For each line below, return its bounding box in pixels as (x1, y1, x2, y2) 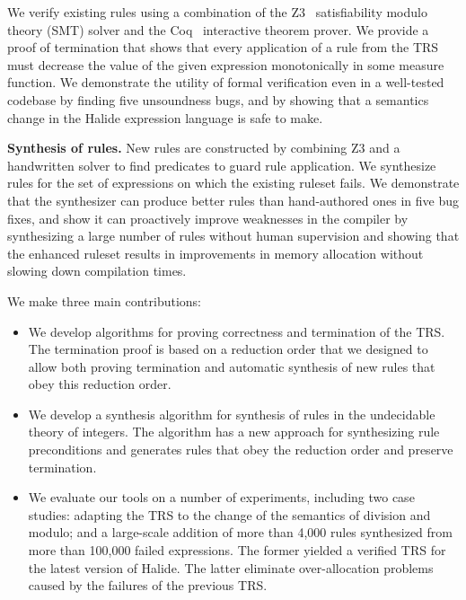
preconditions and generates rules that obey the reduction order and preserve (28, 440, 453, 459)
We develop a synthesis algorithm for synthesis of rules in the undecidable (28, 404, 435, 423)
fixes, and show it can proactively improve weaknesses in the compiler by (7, 208, 409, 227)
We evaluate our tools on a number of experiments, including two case (28, 488, 415, 507)
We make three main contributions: (7, 291, 201, 310)
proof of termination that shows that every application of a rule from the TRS (7, 38, 439, 57)
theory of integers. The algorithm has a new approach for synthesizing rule (28, 422, 440, 441)
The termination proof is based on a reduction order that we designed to (28, 340, 428, 358)
